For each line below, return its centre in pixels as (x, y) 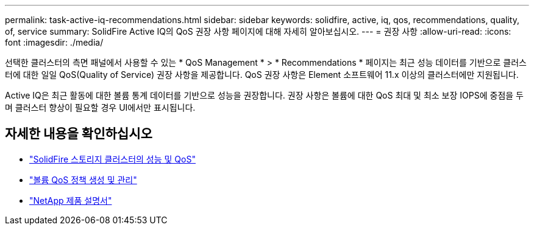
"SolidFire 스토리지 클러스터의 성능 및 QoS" (112, 159)
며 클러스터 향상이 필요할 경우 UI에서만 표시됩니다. (100, 107)
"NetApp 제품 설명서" (71, 200)
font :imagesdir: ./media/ (54, 42)
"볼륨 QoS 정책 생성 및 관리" (83, 179)
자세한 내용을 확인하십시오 (79, 134)
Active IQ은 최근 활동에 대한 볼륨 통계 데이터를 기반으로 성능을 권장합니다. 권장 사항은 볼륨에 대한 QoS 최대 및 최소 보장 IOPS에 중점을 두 (264, 95)
